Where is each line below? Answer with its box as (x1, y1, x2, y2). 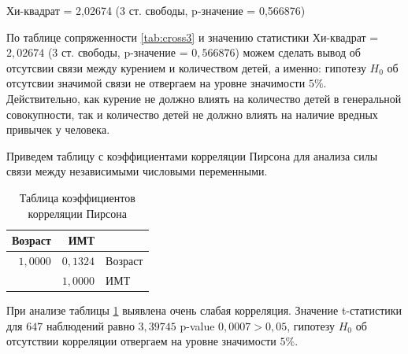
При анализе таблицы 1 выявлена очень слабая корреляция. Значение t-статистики (6, 301, 402, 318)
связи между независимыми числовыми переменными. (6, 163, 268, 179)
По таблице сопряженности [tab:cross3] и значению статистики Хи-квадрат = (6, 28, 379, 45)
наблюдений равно (46, 317, 135, 334)
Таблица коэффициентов (19, 189, 135, 205)
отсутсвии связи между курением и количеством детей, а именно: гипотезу (6, 59, 366, 76)
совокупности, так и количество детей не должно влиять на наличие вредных (6, 105, 378, 122)
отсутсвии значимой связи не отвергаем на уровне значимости (6, 75, 306, 91)
